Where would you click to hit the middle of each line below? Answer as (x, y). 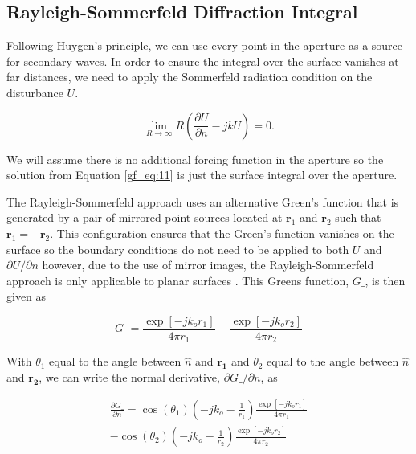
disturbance (35, 92)
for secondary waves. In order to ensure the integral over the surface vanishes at (203, 61)
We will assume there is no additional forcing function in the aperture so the (195, 159)
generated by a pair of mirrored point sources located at (145, 217)
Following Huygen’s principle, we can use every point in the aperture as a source (205, 45)
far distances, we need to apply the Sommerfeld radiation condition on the (190, 77)
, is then (385, 280)
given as (27, 296)
